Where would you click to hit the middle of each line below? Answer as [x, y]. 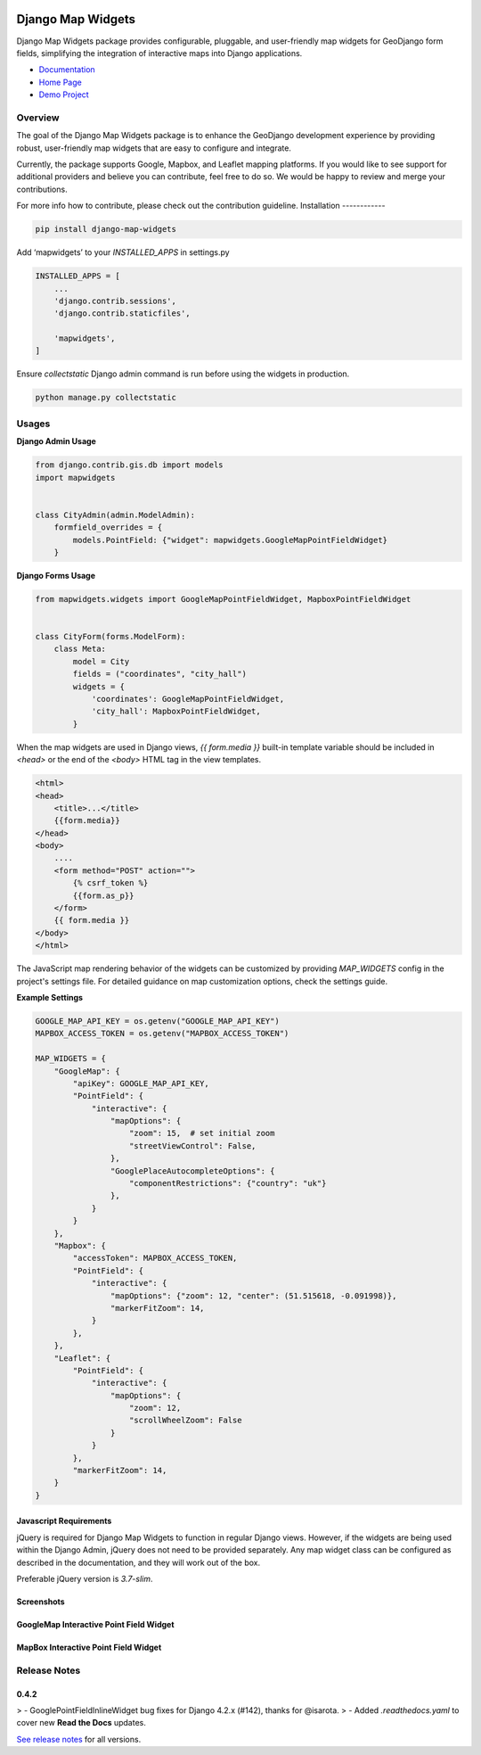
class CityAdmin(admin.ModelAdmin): [115, 515]
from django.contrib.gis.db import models [129, 465]
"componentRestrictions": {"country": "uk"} [228, 1183]
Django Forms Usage [56, 575]
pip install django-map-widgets [106, 229]
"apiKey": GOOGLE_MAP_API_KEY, [141, 1083]
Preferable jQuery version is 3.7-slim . [85, 1578]
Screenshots [41, 1602]
